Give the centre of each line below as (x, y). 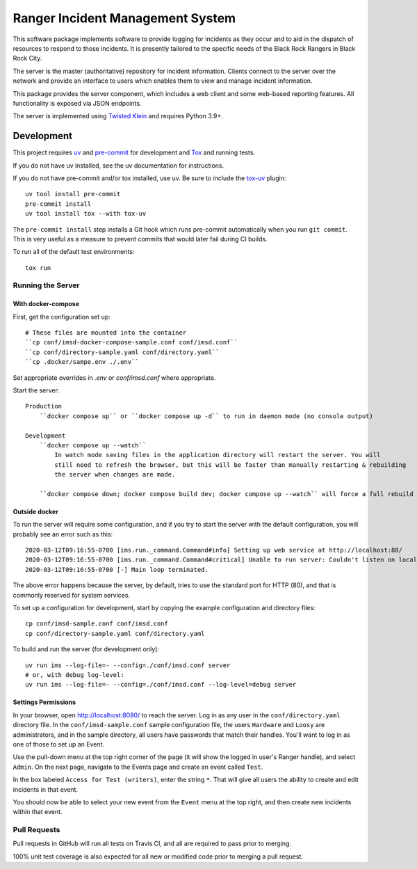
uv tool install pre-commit (73, 194)
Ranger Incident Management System (124, 18)
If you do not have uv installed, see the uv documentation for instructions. (118, 165)
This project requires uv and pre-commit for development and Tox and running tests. (134, 152)
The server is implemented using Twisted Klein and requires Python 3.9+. (118, 116)
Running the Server (46, 285)
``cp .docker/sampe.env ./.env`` (82, 362)
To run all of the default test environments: (74, 252)
